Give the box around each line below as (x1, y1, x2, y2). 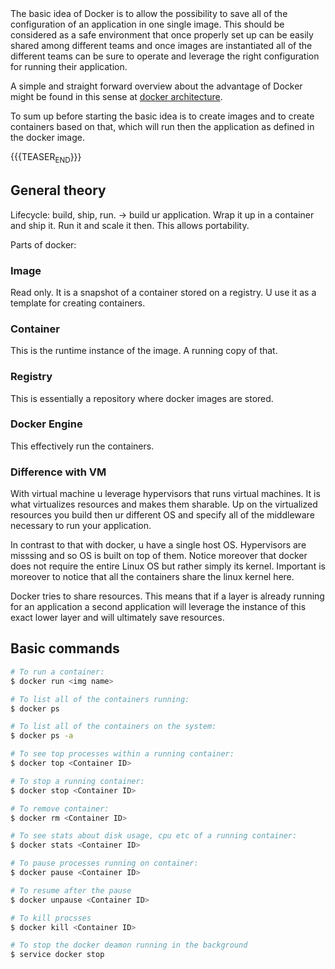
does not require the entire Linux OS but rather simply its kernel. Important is (10, 560, 326, 572)
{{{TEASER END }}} (10, 151, 82, 165)
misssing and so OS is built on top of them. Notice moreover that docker (10, 550, 308, 562)
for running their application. (10, 61, 128, 72)
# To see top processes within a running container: (10, 749, 235, 759)
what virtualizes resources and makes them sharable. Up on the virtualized (10, 498, 318, 511)
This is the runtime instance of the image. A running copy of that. (10, 345, 278, 357)
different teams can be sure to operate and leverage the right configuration (10, 50, 320, 62)
